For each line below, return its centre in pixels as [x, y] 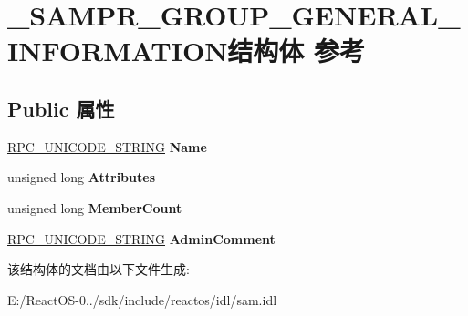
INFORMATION [118, 51]
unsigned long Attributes [81, 177]
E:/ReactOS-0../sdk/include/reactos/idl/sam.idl [142, 299]
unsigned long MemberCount [95, 207]
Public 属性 [61, 108]
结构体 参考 [296, 51]
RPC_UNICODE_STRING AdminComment [141, 238]
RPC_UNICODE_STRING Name [107, 146]
